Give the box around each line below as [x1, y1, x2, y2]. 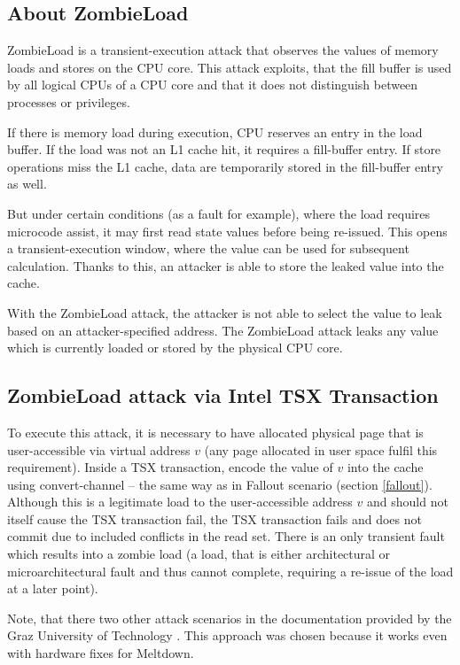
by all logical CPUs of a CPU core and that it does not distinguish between [7, 75, 418, 94]
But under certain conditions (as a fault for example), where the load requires [7, 204, 431, 222]
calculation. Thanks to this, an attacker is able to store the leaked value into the [7, 256, 444, 275]
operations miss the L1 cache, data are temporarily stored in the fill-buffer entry [7, 157, 443, 175]
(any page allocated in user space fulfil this [204, 440, 438, 459]
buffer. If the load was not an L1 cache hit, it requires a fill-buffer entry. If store [7, 140, 441, 159]
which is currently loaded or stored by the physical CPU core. [7, 338, 343, 357]
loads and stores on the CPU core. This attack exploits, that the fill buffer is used [7, 58, 452, 76]
